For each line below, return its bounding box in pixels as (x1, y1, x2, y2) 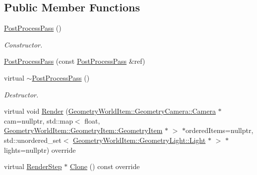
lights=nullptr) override (4, 144, 76, 155)
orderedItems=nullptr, (186, 125, 254, 135)
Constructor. (4, 39, 43, 49)
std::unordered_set (4, 134, 62, 145)
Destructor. (4, 89, 39, 99)
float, (84, 115, 100, 126)
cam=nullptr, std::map (4, 115, 73, 126)
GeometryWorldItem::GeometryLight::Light (73, 134, 206, 145)
